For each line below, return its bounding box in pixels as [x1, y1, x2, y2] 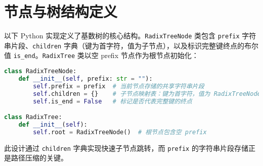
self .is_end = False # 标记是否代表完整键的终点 [33, 97, 192, 105]
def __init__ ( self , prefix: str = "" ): [18, 75, 153, 82]
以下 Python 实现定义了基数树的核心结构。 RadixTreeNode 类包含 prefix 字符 [4, 30, 256, 41]
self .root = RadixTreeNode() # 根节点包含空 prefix [33, 128, 207, 136]
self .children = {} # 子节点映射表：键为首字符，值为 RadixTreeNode [33, 90, 261, 97]
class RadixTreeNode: [4, 68, 77, 75]
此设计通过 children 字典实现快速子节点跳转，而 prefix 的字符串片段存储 [4, 142, 248, 153]
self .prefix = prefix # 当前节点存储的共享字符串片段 [33, 82, 204, 90]
